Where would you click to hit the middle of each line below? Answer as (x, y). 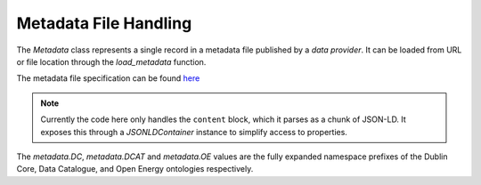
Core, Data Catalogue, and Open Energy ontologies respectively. (135, 169)
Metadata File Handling (104, 23)
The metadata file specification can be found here (108, 78)
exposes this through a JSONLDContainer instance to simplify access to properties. (194, 132)
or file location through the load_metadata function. (111, 61)
